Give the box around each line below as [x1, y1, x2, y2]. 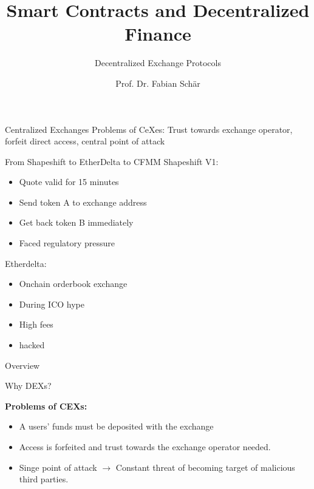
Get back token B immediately [19, 216, 134, 229]
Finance [125, 21, 191, 46]
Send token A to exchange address [19, 195, 147, 208]
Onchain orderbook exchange [19, 277, 128, 290]
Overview [5, 359, 40, 371]
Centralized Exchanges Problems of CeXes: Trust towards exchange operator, [5, 123, 293, 135]
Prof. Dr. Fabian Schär [115, 76, 200, 89]
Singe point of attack [19, 460, 97, 473]
